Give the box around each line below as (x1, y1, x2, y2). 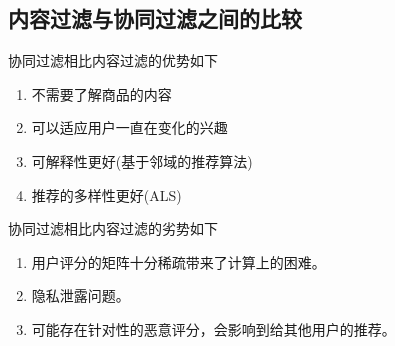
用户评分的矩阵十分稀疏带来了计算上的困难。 (31, 251, 326, 272)
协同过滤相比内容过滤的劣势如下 (8, 218, 218, 239)
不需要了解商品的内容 (31, 83, 172, 104)
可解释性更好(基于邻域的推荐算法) (31, 150, 253, 171)
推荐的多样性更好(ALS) (31, 184, 182, 205)
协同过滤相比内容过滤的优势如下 (8, 50, 218, 71)
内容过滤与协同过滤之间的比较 (8, 3, 302, 34)
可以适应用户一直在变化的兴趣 (31, 117, 228, 138)
